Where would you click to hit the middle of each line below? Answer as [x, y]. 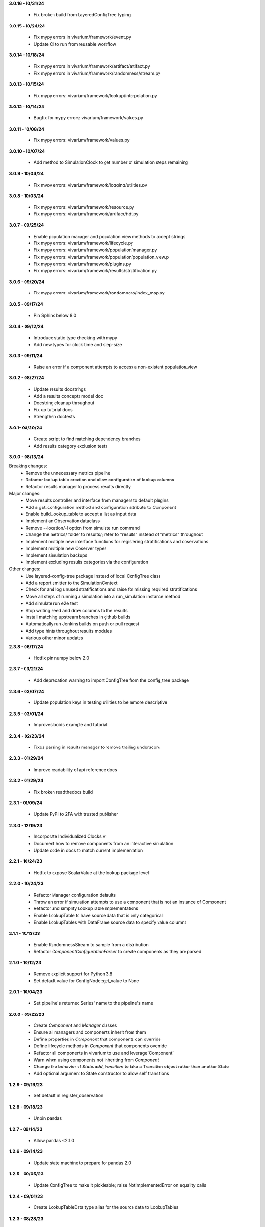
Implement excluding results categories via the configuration [87, 562]
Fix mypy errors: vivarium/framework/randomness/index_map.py [99, 293]
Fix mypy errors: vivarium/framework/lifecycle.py [83, 243]
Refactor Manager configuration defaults [75, 895]
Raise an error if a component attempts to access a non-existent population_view [115, 367]
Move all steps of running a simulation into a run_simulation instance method [103, 596]
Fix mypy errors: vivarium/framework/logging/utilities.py [90, 185]
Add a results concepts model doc [68, 396]
